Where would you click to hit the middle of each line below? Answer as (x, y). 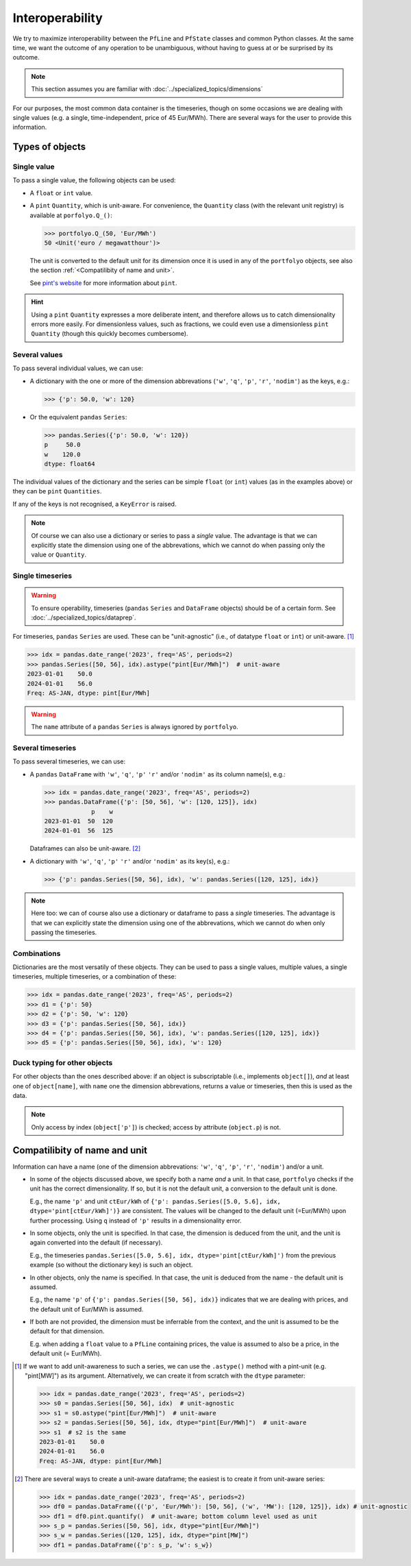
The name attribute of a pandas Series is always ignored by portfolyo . (135, 727)
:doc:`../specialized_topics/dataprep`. (84, 617)
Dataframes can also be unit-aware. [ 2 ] (85, 848)
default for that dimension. (67, 1331)
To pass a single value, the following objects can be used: (94, 180)
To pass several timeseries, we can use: (69, 761)
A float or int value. (61, 193)
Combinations (37, 953)
